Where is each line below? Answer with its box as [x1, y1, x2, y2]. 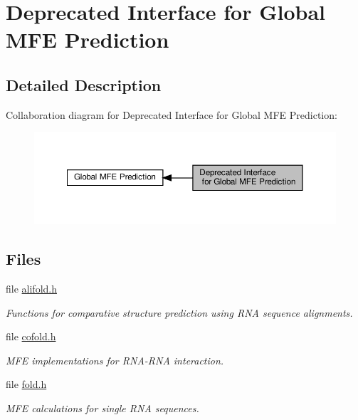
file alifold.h [6, 281, 57, 296]
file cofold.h [6, 329, 56, 344]
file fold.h [6, 377, 47, 392]
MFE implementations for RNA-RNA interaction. [6, 352, 224, 367]
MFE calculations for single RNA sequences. [6, 401, 199, 416]
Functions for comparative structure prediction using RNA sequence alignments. [6, 305, 353, 320]
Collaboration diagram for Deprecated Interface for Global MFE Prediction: [6, 107, 337, 122]
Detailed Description [6, 73, 162, 95]
